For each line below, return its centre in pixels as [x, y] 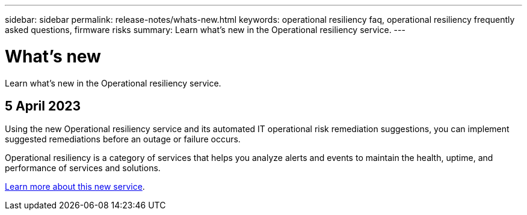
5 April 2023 [43, 106]
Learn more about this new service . [75, 187]
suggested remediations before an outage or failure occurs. [123, 139]
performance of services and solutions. [83, 168]
